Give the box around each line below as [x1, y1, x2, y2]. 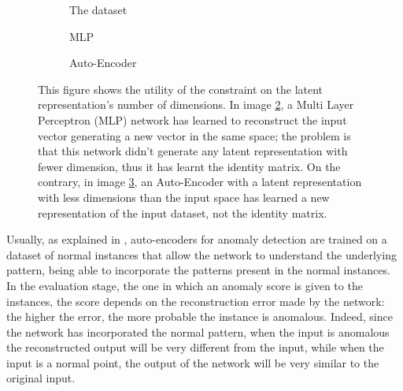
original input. [6, 370, 76, 386]
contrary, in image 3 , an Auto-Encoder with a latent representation [38, 173, 362, 190]
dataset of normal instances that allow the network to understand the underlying [6, 246, 397, 263]
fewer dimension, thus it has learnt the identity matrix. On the [38, 158, 341, 174]
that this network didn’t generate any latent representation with [38, 143, 348, 159]
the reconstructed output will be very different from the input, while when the [6, 339, 384, 356]
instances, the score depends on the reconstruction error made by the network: [6, 292, 385, 309]
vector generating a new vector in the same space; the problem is [38, 127, 351, 143]
